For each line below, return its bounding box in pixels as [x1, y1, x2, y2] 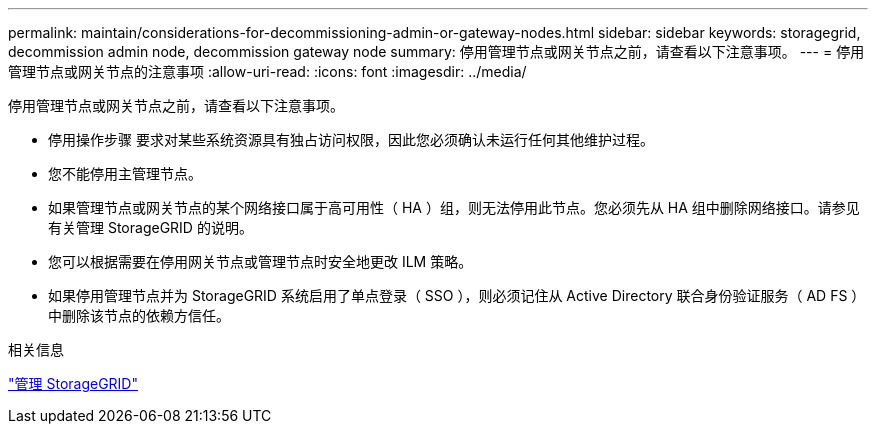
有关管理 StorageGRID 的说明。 [48, 219, 253, 236]
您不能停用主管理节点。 [48, 165, 202, 182]
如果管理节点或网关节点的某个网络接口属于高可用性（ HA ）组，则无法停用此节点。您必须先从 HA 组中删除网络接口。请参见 [48, 199, 860, 216]
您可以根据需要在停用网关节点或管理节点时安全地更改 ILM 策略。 [48, 253, 473, 270]
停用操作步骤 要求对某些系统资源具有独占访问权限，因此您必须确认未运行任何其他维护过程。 [48, 131, 654, 148]
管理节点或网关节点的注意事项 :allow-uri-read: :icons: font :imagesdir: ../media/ [8, 63, 527, 80]
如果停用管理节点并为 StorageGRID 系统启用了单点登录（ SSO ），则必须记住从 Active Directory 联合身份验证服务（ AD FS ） [48, 287, 866, 304]
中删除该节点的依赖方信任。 [48, 307, 230, 324]
